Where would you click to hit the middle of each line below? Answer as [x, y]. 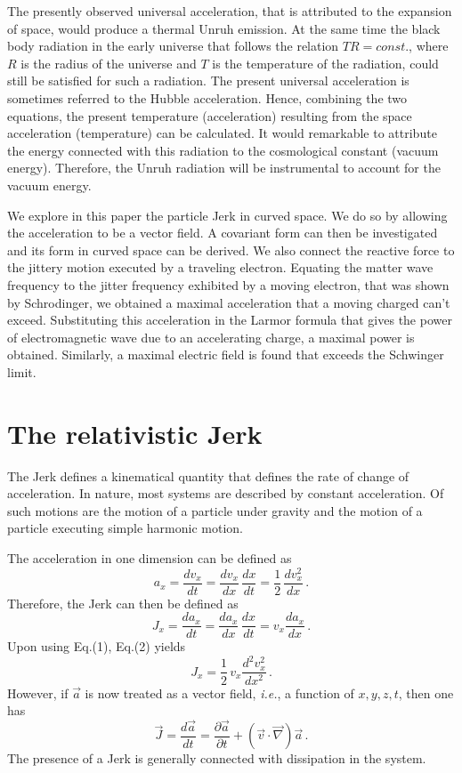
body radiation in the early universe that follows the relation [173, 46]
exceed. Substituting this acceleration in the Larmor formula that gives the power [230, 320]
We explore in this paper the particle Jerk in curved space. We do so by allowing [227, 215]
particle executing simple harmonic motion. [125, 528]
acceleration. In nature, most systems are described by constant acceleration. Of [226, 493]
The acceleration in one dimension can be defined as [150, 557]
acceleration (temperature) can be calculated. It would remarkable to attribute [222, 133]
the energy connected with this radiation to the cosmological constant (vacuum [223, 150]
